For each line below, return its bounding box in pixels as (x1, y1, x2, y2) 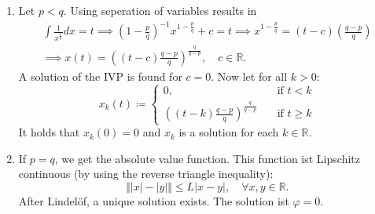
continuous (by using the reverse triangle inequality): (18, 165, 274, 182)
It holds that (18, 124, 80, 140)
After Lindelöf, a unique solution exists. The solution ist (18, 193, 289, 209)
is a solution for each (178, 124, 279, 140)
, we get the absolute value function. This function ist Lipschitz (54, 150, 360, 166)
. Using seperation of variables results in (63, 2, 257, 18)
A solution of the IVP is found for (18, 67, 182, 84)
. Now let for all (211, 67, 288, 84)
